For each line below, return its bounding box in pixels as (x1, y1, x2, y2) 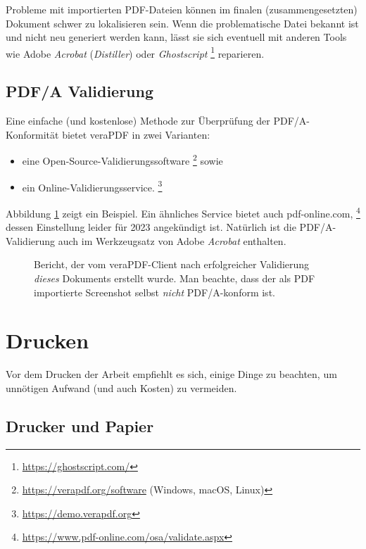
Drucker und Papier (6, 415, 154, 436)
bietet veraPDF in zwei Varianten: (62, 127, 210, 141)
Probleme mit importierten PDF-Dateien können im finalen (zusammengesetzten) (6, 2, 358, 16)
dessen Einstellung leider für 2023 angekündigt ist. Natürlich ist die (6, 220, 296, 234)
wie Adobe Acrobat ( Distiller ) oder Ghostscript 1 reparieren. (6, 44, 265, 61)
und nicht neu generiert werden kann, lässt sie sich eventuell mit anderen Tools (6, 30, 347, 44)
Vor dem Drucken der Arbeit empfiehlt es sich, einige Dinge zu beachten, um (6, 367, 337, 381)
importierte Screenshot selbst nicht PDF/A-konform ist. (34, 284, 275, 299)
